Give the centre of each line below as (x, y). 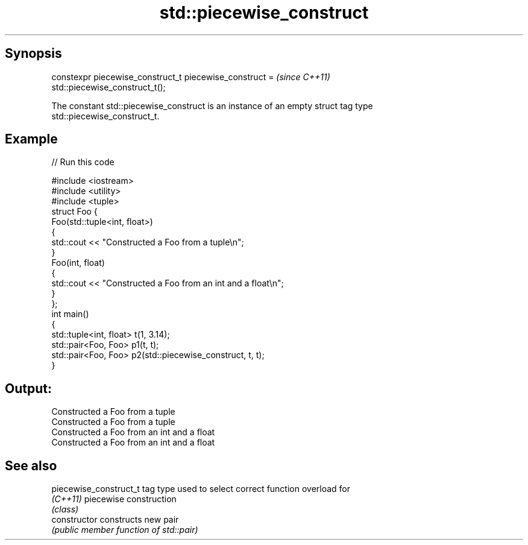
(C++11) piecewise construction (114, 499)
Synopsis (33, 54)
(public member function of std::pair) (125, 530)
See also (31, 465)
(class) (65, 509)
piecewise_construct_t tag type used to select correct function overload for (201, 489)
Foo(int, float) (78, 263)
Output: (28, 388)
